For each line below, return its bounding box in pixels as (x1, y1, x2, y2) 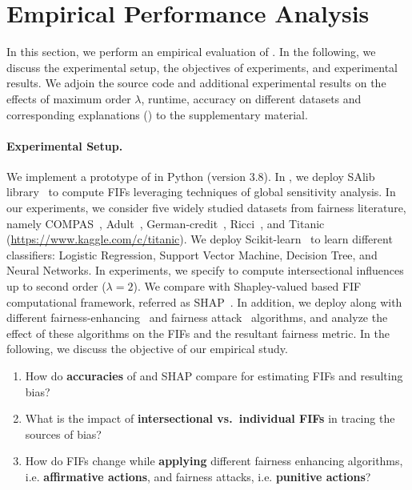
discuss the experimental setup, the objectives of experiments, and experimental (6, 58, 398, 75)
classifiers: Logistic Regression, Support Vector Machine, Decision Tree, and (6, 246, 378, 263)
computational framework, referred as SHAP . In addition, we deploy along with (6, 293, 402, 310)
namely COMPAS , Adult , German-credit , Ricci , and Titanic (6, 215, 325, 231)
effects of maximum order (6, 90, 131, 106)
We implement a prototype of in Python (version (6, 167, 246, 184)
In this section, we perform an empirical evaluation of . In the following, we (6, 43, 376, 60)
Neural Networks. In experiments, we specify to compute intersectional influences (6, 262, 404, 279)
